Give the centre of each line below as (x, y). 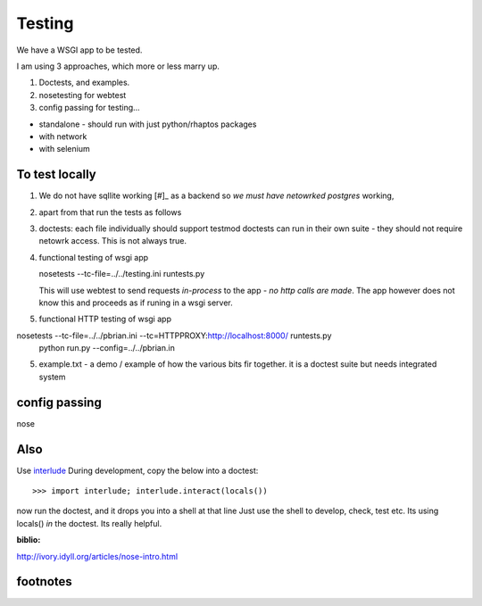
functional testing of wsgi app (94, 257)
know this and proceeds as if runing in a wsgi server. (136, 303)
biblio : (29, 540)
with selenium (64, 149)
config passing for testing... (89, 108)
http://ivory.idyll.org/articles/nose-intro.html (97, 556)
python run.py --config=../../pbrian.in (107, 348)
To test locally (57, 174)
